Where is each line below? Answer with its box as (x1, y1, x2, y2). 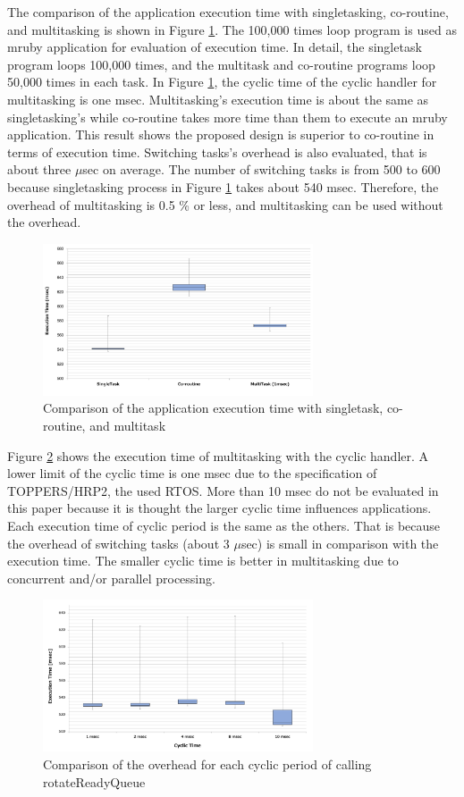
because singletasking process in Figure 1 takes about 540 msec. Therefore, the (7, 177, 439, 196)
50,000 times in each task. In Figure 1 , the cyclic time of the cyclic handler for (7, 72, 437, 91)
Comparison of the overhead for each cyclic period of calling (43, 754, 372, 773)
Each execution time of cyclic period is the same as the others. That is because (7, 516, 441, 534)
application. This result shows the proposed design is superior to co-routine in (7, 125, 434, 144)
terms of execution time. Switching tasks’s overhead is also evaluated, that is (7, 142, 427, 161)
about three (7, 160, 72, 179)
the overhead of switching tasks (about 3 (7, 533, 230, 552)
